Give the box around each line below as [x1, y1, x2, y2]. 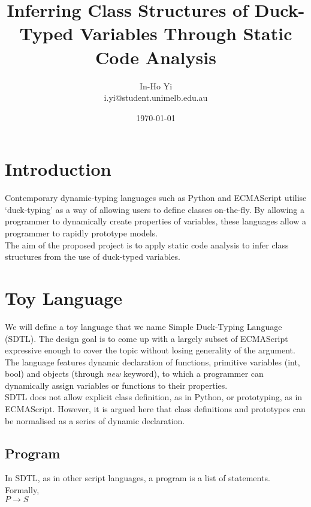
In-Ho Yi [139, 79, 173, 92]
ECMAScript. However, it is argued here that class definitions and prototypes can [5, 403, 306, 415]
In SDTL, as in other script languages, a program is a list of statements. [5, 472, 270, 484]
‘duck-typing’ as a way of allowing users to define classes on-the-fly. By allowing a [5, 203, 304, 215]
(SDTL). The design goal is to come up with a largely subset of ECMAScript [5, 332, 288, 344]
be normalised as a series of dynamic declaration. [5, 414, 185, 427]
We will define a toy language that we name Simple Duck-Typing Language [5, 320, 282, 332]
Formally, [5, 484, 40, 496]
